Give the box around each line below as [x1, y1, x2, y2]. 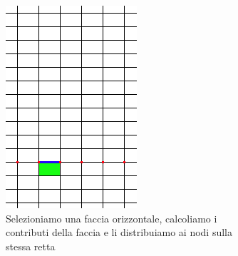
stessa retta [6, 238, 56, 253]
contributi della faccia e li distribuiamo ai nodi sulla [6, 225, 232, 240]
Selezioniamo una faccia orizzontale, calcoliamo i [6, 210, 217, 225]
